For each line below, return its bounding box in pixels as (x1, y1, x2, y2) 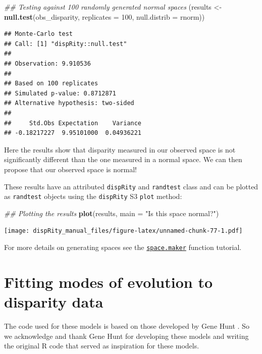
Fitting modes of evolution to (4, 271, 213, 292)
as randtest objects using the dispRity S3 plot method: (4, 191, 182, 201)
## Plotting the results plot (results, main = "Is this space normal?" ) (4, 208, 219, 218)
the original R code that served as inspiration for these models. (4, 340, 199, 351)
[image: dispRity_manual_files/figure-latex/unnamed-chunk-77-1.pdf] (4, 227, 243, 235)
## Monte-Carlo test (4, 30, 73, 38)
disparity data (4, 291, 103, 312)
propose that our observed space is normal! (4, 164, 137, 174)
